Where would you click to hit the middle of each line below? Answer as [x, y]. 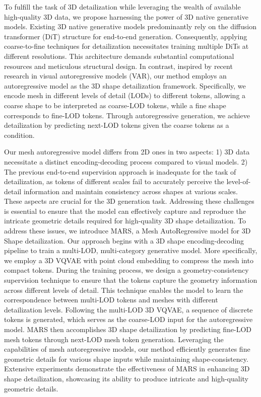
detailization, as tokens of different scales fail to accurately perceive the [114, 181]
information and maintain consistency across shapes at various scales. [130, 191]
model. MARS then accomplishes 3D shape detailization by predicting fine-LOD [128, 329]
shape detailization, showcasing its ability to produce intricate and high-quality [126, 378]
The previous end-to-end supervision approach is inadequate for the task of [120, 171]
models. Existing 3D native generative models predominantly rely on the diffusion [130, 26]
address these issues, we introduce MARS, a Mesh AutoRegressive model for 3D [127, 231]
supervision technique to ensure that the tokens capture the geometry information [131, 280]
